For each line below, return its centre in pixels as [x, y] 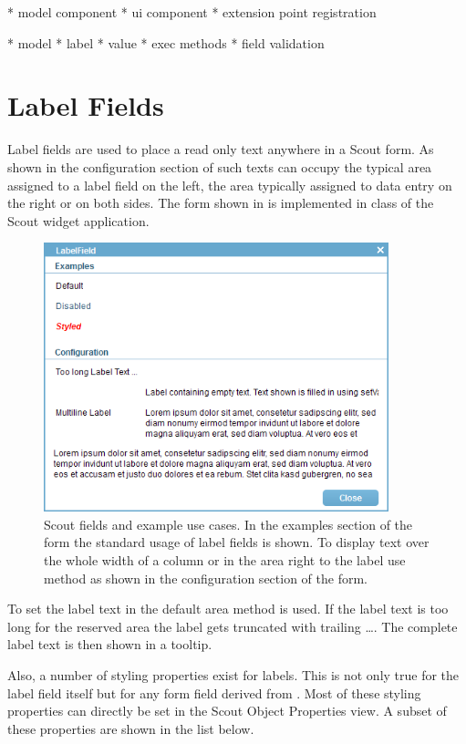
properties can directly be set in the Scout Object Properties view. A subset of [227, 711]
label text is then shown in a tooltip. [110, 644]
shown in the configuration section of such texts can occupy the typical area [220, 166]
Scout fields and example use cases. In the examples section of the [228, 524]
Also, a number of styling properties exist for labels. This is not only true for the [233, 675]
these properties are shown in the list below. [131, 728]
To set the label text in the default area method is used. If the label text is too [228, 609]
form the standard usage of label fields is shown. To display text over [237, 542]
